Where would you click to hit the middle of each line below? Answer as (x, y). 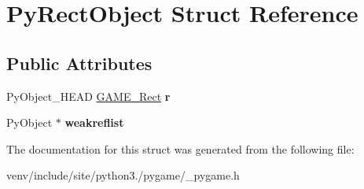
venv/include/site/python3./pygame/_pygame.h (123, 175)
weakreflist (94, 122)
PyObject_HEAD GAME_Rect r (88, 96)
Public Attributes (79, 63)
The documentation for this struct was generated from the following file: (180, 148)
